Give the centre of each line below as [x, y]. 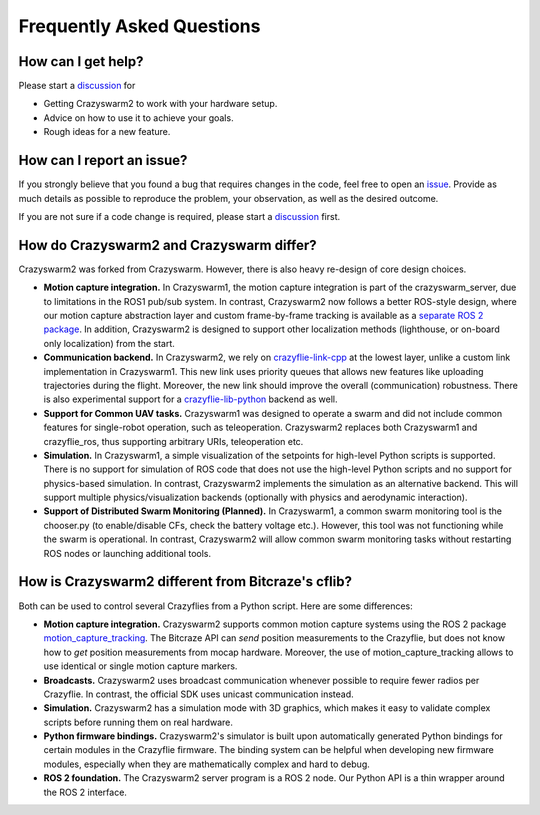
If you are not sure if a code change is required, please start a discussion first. [179, 216]
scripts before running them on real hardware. [138, 722]
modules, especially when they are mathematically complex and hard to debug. [206, 764]
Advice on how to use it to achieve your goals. [138, 117]
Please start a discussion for [77, 86]
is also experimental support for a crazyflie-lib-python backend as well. [191, 399]
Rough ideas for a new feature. [107, 132]
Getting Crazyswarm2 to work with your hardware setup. [160, 104]
